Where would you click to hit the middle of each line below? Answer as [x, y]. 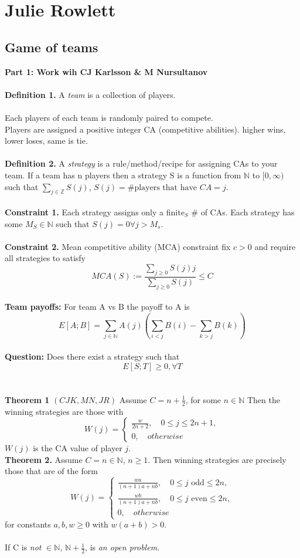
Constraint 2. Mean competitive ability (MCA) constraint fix [118, 246]
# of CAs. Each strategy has [243, 212]
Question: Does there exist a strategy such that [92, 356]
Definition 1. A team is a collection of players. [90, 94]
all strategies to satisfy [45, 258]
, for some [203, 399]
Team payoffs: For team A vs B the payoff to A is [97, 307]
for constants [28, 524]
